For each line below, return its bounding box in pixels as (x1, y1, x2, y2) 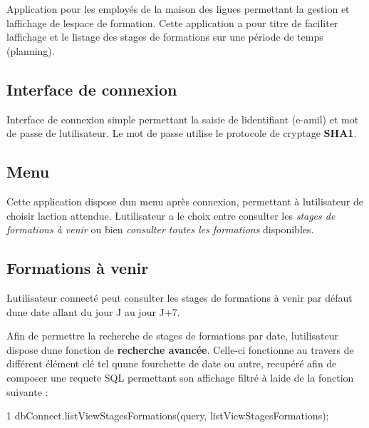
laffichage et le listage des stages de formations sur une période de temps (6, 29, 323, 44)
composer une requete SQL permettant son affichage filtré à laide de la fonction (6, 370, 354, 384)
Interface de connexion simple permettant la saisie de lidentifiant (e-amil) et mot (6, 111, 359, 126)
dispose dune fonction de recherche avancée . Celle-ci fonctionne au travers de (6, 342, 354, 357)
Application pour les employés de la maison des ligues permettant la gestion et (6, 1, 350, 16)
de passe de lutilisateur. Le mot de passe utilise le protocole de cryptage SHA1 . (6, 126, 357, 141)
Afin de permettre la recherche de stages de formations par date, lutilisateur (6, 328, 339, 343)
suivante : (6, 384, 48, 399)
